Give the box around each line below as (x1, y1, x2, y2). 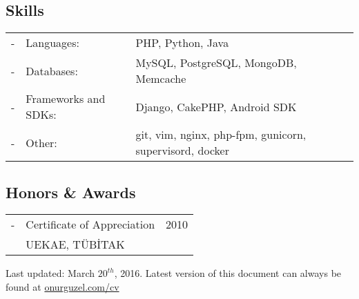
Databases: (26, 62, 78, 79)
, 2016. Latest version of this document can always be (114, 266, 342, 280)
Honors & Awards (6, 181, 136, 202)
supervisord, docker (135, 142, 229, 159)
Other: (26, 134, 57, 151)
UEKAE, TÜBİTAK (26, 236, 125, 253)
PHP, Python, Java (135, 35, 229, 51)
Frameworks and (26, 90, 106, 107)
